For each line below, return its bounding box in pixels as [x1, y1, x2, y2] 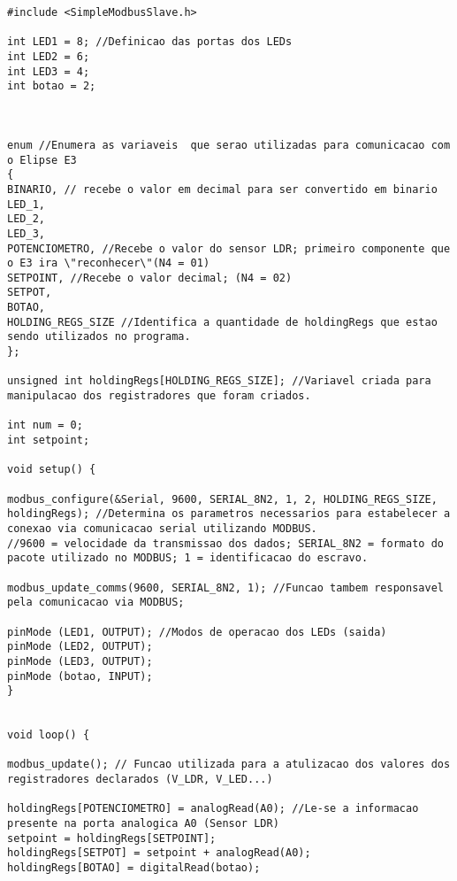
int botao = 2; [7, 80, 96, 93]
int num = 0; [7, 419, 83, 432]
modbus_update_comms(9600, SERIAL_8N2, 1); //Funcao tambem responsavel [7, 581, 444, 594]
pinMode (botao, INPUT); [7, 669, 153, 683]
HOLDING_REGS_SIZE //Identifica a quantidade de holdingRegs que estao [7, 315, 438, 328]
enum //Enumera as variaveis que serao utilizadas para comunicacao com [7, 138, 451, 151]
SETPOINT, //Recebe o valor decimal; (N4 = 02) [7, 271, 293, 284]
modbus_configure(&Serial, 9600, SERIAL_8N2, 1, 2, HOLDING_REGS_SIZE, [7, 492, 438, 506]
